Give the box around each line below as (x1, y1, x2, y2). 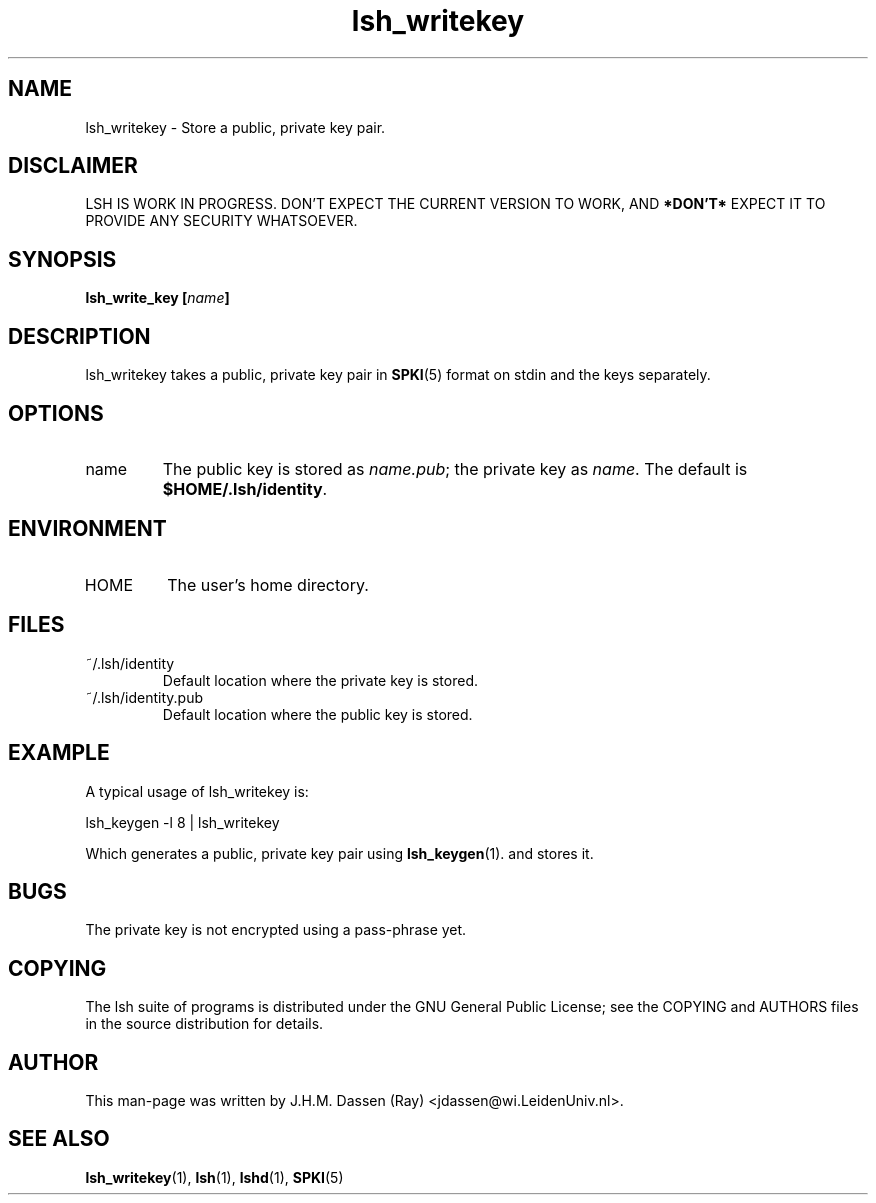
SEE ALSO (8, 1126, 110, 1152)
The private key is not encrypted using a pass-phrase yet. (85, 921, 467, 939)
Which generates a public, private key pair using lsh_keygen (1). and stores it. (85, 844, 594, 862)
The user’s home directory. (167, 574, 369, 595)
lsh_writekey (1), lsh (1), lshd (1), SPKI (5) (85, 1168, 344, 1186)
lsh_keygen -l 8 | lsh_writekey (85, 813, 280, 831)
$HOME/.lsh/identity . (162, 478, 328, 499)
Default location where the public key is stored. (162, 705, 473, 723)
